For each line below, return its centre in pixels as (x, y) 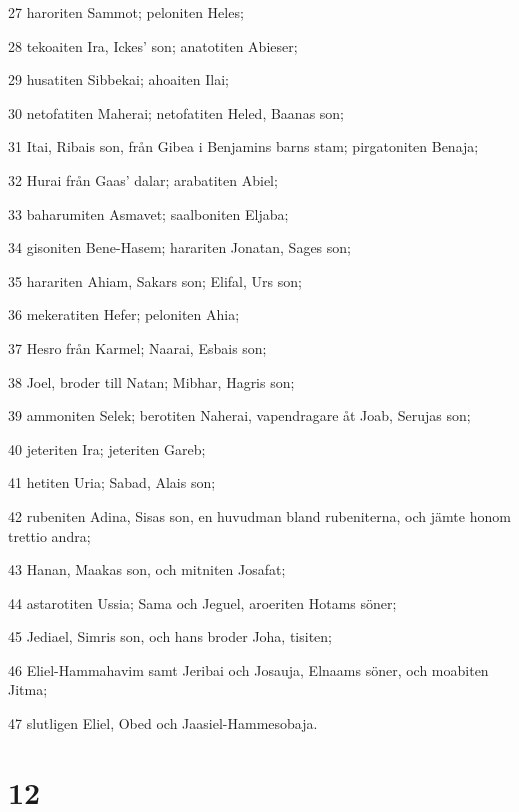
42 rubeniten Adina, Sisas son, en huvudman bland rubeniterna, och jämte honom (259, 515)
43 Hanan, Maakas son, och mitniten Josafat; (147, 569)
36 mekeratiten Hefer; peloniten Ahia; (124, 314)
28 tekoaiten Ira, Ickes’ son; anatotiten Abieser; (153, 45)
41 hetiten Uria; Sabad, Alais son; (112, 482)
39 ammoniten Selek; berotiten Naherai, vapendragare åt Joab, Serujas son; (239, 415)
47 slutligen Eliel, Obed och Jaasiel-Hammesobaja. (163, 723)
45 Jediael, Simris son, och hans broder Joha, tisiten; (170, 636)
